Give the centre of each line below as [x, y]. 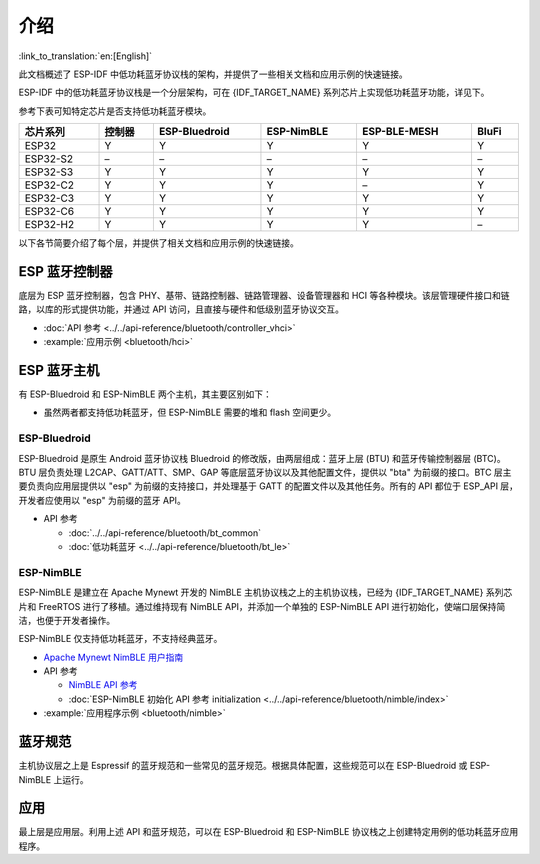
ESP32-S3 [49, 172]
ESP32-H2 [49, 225]
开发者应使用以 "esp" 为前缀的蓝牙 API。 [102, 500]
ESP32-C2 [49, 185]
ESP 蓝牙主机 [59, 370]
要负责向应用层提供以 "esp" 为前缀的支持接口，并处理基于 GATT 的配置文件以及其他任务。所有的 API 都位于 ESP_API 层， [268, 486]
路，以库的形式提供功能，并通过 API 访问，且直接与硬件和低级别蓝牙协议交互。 [181, 309]
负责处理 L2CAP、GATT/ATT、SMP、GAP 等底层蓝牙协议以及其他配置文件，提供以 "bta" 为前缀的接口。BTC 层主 [279, 472]
